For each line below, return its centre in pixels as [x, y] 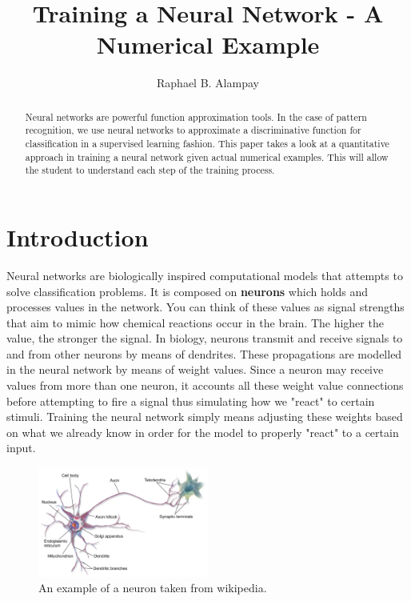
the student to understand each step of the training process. [150, 170]
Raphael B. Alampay [208, 83]
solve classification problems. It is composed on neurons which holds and [188, 291]
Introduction [78, 236]
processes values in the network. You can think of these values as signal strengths [205, 307]
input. [21, 448]
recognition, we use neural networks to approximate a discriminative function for [193, 130]
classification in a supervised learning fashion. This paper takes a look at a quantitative [207, 144]
